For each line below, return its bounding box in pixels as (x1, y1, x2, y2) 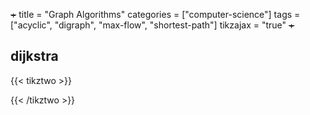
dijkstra (10, 48, 59, 65)
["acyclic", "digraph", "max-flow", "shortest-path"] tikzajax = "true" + (10, 19, 295, 31)
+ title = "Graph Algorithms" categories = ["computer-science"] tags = (10, 9, 301, 20)
